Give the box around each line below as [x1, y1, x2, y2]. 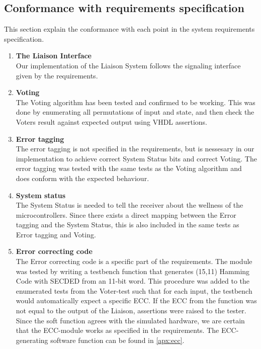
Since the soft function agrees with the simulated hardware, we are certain [16, 315, 245, 325]
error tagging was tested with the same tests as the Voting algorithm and [16, 163, 242, 173]
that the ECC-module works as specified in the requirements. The [16, 325, 219, 335]
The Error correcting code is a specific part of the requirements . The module [16, 256, 252, 267]
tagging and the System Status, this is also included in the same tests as [16, 219, 239, 230]
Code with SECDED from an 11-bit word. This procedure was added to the [16, 276, 250, 286]
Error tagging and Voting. [16, 229, 96, 239]
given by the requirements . [16, 70, 98, 80]
